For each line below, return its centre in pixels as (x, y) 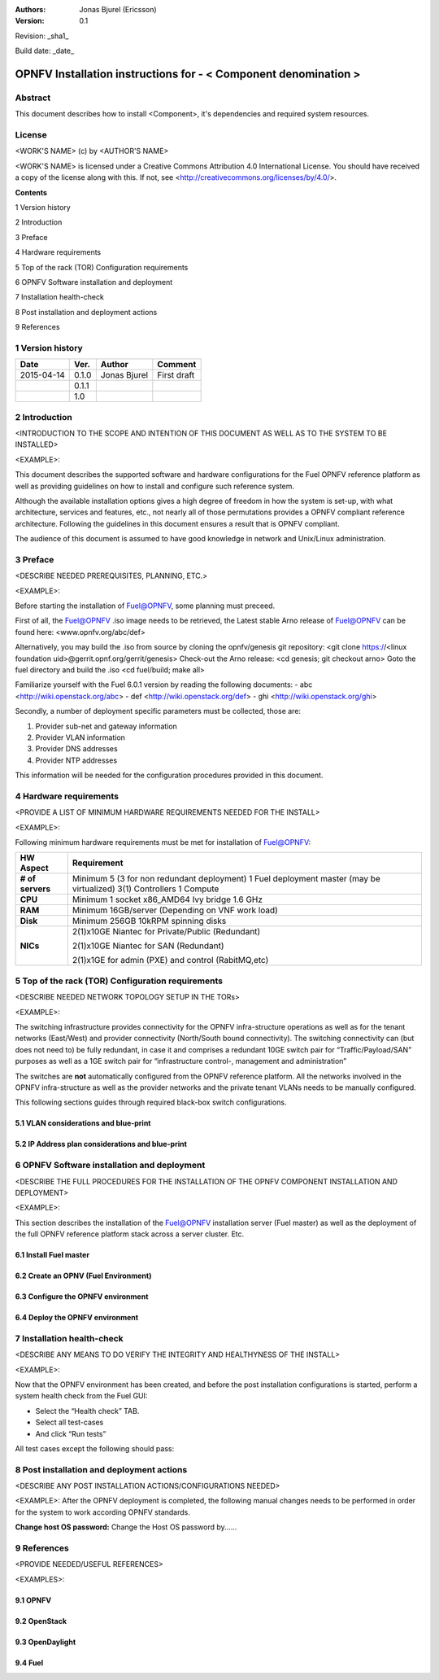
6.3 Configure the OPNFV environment (82, 1297)
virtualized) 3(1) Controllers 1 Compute (146, 889)
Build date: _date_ (45, 51)
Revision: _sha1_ (42, 36)
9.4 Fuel (29, 1662)
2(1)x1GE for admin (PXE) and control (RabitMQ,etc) (170, 960)
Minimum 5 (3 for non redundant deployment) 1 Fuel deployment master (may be (226, 879)
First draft (176, 375)
